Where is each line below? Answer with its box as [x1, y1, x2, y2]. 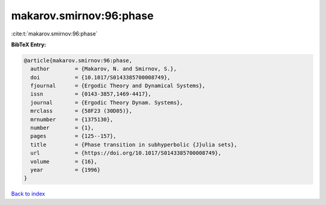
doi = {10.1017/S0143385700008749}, [30, 74, 171, 81]
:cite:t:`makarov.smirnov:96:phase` [11, 30, 98, 37]
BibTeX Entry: [11, 41, 46, 48]
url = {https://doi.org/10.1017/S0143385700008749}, [30, 150, 222, 156]
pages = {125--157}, [30, 133, 117, 139]
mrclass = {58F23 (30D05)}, [30, 108, 133, 114]
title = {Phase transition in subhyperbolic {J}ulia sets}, [30, 141, 238, 148]
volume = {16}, [30, 158, 98, 165]
